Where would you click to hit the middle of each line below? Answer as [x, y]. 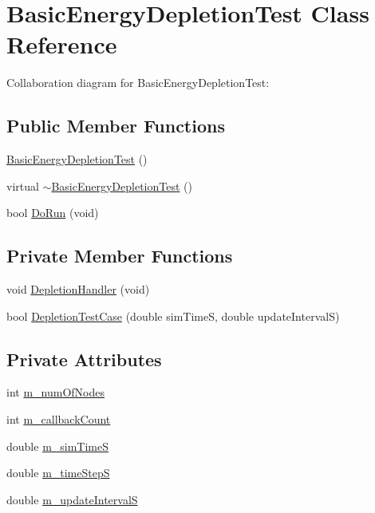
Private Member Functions [120, 256]
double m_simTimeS [58, 446]
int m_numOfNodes [55, 392]
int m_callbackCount [59, 419]
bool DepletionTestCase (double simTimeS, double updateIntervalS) [173, 316]
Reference [62, 44]
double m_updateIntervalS [72, 499]
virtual [23, 185]
